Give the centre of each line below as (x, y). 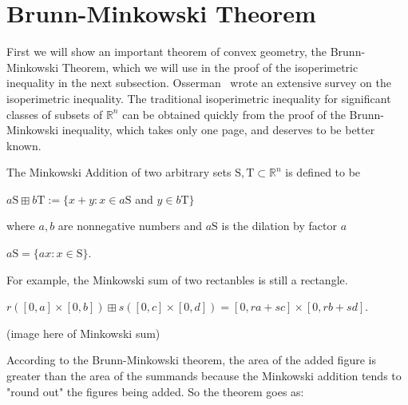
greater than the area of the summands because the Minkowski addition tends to (204, 376)
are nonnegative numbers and (130, 226)
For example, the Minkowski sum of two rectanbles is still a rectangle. (177, 279)
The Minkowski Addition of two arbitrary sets (119, 172)
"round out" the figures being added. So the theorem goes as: (155, 391)
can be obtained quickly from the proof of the (234, 114)
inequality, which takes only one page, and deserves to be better (218, 130)
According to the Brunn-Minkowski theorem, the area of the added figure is (191, 360)
